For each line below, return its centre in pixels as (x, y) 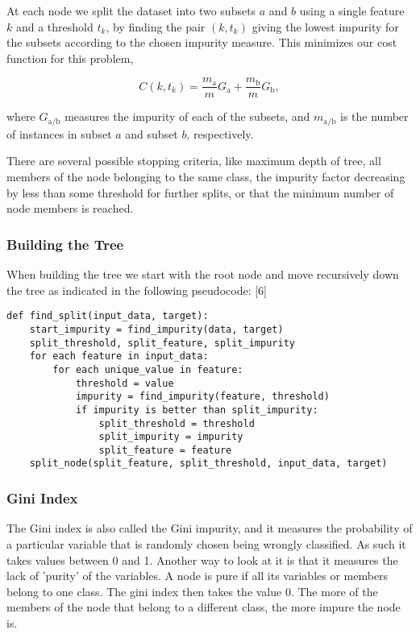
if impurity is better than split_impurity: (197, 410)
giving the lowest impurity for (325, 26)
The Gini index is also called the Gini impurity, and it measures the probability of (210, 528)
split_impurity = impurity (171, 437)
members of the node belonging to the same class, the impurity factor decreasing (206, 177)
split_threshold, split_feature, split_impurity (162, 343)
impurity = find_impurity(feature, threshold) (202, 397)
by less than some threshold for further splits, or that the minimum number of (200, 192)
